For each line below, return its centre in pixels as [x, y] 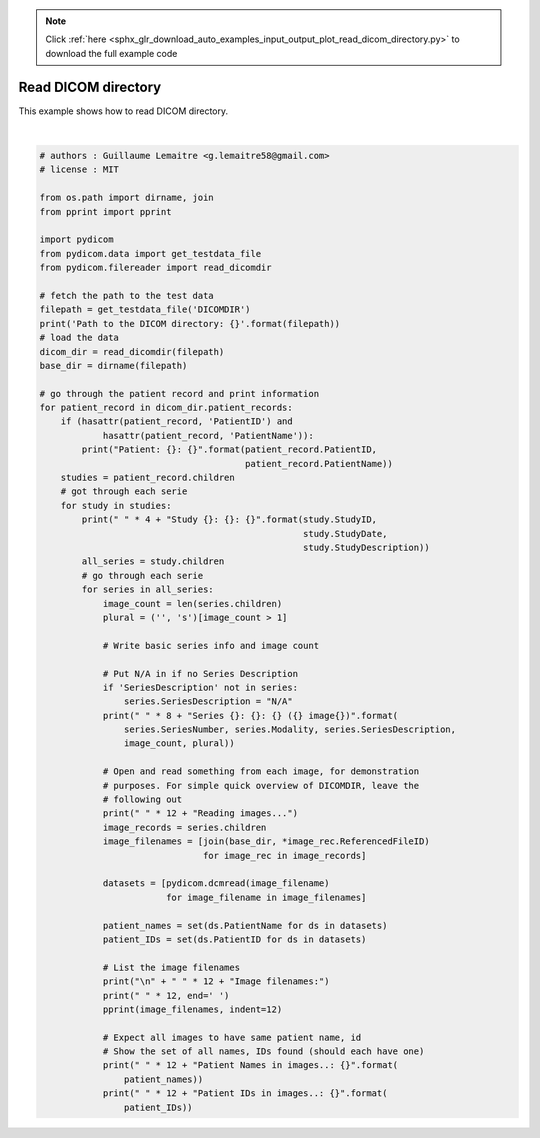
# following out [142, 799]
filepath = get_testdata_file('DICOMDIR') [145, 309]
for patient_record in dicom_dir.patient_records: [166, 408]
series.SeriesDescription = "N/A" [208, 701]
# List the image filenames [171, 967]
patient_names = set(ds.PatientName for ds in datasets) [245, 925]
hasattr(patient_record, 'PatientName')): [208, 435]
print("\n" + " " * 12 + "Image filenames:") [216, 981]
